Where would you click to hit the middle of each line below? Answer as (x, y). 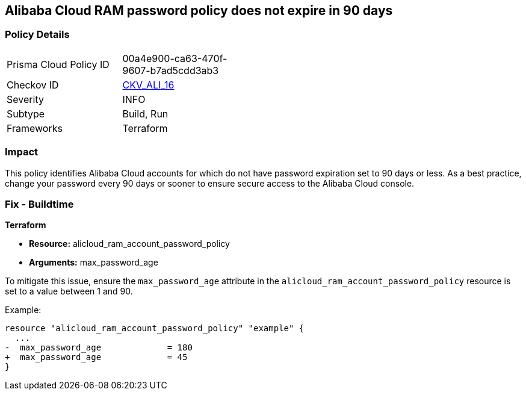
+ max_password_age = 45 (96, 357)
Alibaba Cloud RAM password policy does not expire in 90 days (199, 11)
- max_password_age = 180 (99, 348)
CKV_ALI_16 (148, 85)
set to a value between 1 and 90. (69, 291)
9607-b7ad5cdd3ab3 (171, 70)
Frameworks (35, 128)
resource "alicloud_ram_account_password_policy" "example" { (155, 328)
